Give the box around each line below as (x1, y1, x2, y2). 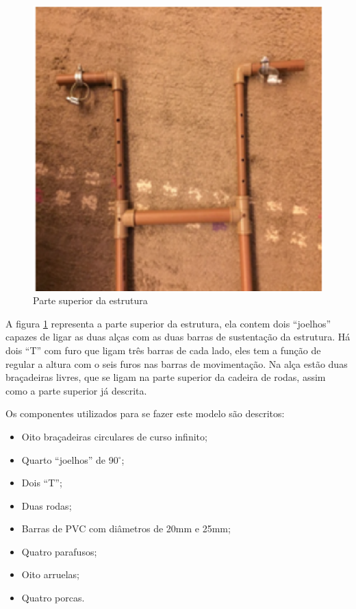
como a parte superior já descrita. (5, 383, 147, 397)
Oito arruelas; (21, 567, 79, 582)
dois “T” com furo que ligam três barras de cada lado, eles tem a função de (5, 343, 321, 357)
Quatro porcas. (21, 591, 85, 605)
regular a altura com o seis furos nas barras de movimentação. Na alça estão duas (5, 356, 348, 371)
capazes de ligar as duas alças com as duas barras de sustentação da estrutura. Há (5, 330, 351, 344)
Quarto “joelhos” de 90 (21, 452, 118, 467)
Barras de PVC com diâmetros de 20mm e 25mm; (21, 521, 231, 536)
